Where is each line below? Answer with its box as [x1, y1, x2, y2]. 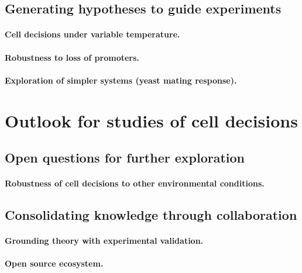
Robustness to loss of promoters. [5, 51, 139, 63]
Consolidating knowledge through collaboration [5, 206, 297, 224]
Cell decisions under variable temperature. [5, 28, 180, 40]
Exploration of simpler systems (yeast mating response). [5, 74, 237, 86]
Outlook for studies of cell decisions [5, 108, 298, 132]
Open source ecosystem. [5, 257, 104, 269]
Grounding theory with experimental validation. [5, 234, 204, 247]
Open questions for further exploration [5, 148, 245, 167]
